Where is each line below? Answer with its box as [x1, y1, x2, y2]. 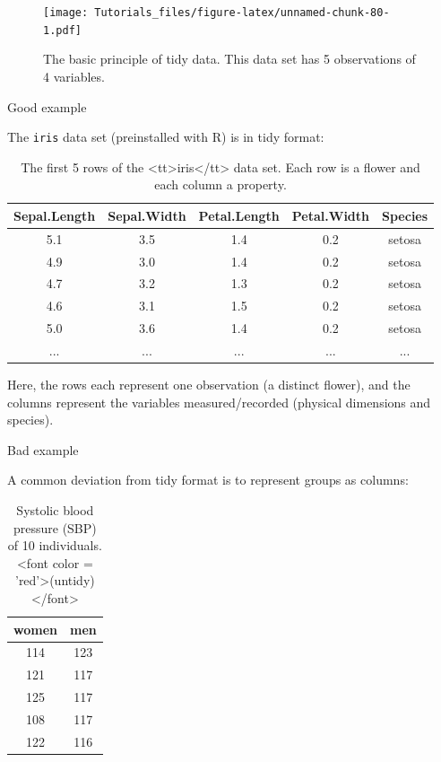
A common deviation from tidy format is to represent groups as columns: [7, 470, 409, 489]
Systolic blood [16, 501, 94, 520]
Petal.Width [291, 206, 370, 224]
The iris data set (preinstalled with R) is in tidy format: [7, 127, 324, 146]
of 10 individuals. [7, 536, 102, 555]
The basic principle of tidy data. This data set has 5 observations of [43, 49, 416, 68]
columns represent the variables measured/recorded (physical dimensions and [7, 392, 431, 411]
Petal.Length [198, 206, 280, 224]
